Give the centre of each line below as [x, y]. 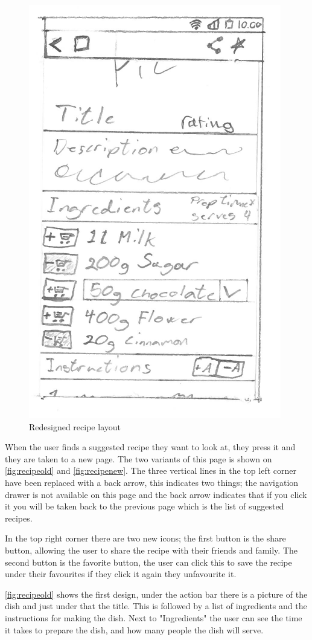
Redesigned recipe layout [75, 426]
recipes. [19, 518]
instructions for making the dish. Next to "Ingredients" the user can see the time [154, 617]
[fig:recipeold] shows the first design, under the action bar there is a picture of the [156, 594]
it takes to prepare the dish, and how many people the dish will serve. [134, 629]
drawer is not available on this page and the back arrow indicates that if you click [156, 494]
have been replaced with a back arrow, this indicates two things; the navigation [152, 482]
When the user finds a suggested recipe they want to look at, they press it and [150, 447]
